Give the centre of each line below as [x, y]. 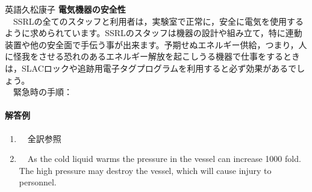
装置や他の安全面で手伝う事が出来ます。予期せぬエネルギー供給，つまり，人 [156, 44]
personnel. [38, 182]
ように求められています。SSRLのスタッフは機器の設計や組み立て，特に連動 [154, 33]
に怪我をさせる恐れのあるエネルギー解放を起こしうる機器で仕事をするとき [152, 56]
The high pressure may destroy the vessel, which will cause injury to [145, 170]
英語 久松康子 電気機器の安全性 [65, 9]
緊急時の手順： [42, 92]
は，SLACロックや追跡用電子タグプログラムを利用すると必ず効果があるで [151, 68]
